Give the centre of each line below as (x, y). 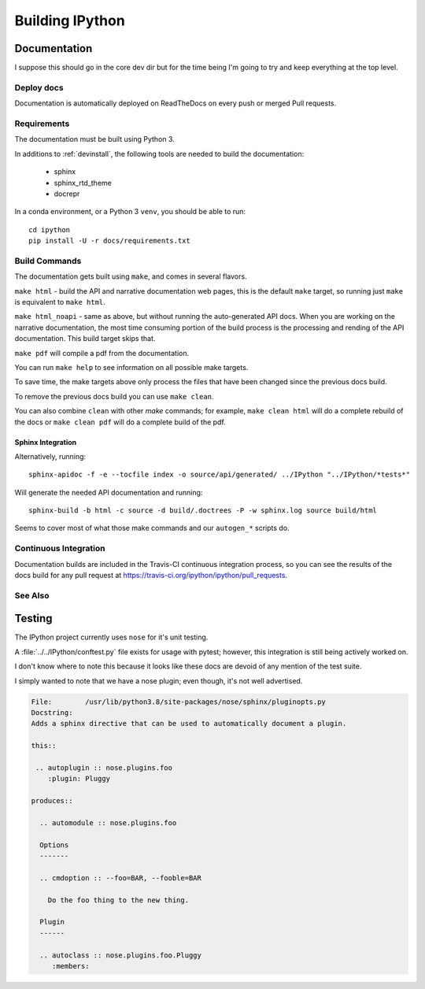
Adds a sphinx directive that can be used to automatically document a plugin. (189, 724)
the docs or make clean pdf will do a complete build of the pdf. (120, 422)
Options (54, 845)
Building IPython (70, 20)
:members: (70, 966)
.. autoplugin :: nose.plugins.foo (104, 767)
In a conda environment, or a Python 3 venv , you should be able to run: (130, 212)
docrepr (67, 194)
